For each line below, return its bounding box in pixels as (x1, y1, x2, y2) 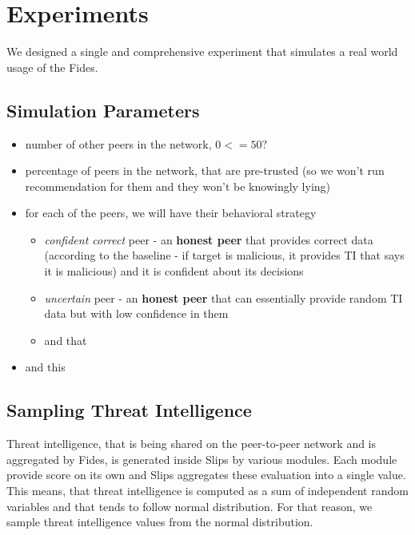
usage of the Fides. (6, 58, 98, 75)
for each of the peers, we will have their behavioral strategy (25, 204, 317, 221)
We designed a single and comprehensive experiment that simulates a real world (6, 43, 398, 60)
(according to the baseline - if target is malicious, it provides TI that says (44, 247, 405, 264)
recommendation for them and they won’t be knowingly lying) (25, 177, 331, 194)
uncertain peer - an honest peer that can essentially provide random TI (44, 289, 403, 306)
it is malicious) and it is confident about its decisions (44, 263, 304, 279)
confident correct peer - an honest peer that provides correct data (44, 231, 373, 248)
